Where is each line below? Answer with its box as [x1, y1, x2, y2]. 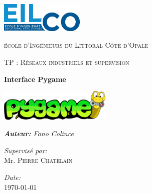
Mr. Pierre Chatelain [4, 155, 73, 165]
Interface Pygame [4, 73, 66, 84]
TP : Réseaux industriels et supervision [4, 56, 129, 67]
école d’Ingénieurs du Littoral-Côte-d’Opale [4, 40, 148, 50]
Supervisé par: [4, 145, 47, 155]
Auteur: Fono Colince [4, 128, 74, 139]
